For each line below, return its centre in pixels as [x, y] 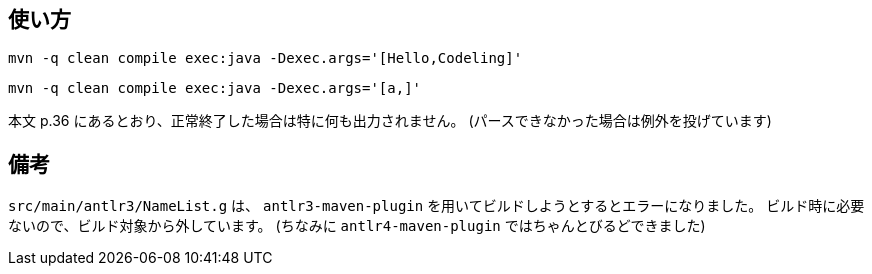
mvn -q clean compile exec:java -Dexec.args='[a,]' [215, 88]
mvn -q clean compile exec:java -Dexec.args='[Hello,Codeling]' [265, 58]
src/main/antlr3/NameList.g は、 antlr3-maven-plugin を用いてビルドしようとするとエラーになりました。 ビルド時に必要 [436, 206]
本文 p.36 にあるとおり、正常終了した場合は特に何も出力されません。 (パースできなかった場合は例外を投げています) [390, 121]
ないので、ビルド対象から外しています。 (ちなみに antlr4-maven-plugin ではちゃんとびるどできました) [357, 226]
